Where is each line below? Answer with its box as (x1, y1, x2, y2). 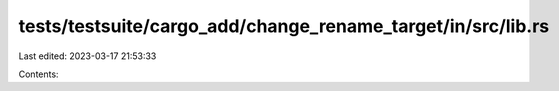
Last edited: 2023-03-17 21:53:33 (18, 50, 157, 62)
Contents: (18, 68, 59, 80)
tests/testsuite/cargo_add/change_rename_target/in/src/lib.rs (18, 15, 550, 37)
